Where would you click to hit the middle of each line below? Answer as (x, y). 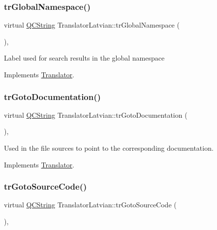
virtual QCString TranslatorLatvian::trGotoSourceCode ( (90, 205)
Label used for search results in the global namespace (84, 58)
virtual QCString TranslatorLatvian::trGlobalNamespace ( (92, 25)
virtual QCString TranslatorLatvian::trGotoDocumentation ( (96, 115)
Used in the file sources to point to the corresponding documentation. (109, 148)
